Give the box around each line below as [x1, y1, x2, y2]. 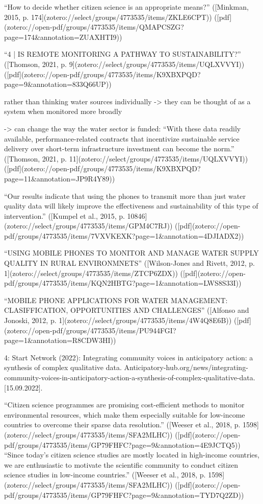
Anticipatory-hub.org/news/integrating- [124, 362, 248, 373]
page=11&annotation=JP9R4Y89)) [4, 173, 115, 184]
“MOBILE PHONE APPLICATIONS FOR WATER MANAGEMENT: [4, 294, 228, 305]
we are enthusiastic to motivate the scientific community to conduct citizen [4, 459, 239, 470]
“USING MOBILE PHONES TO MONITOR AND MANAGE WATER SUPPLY [4, 247, 259, 258]
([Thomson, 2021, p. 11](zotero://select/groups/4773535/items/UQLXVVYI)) [4, 153, 248, 164]
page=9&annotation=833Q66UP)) [4, 79, 112, 89]
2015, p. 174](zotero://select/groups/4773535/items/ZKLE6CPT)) [4, 11, 212, 22]
